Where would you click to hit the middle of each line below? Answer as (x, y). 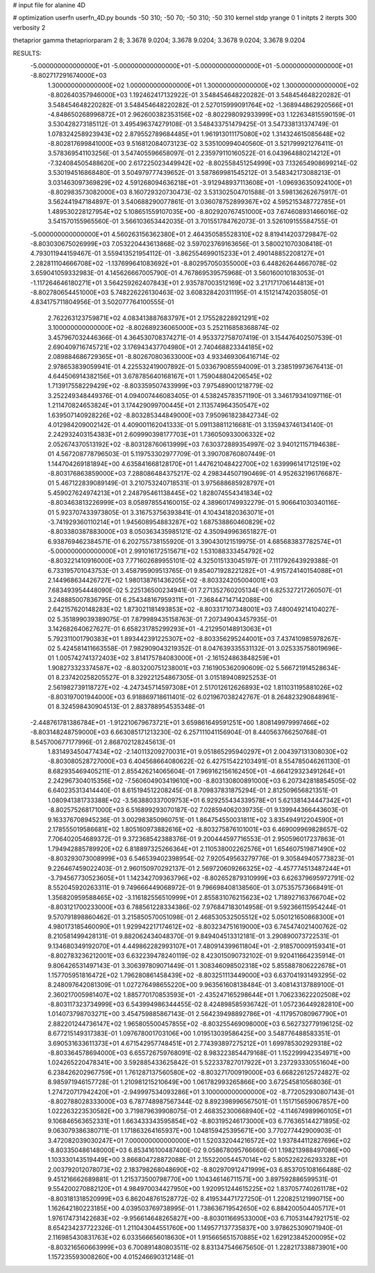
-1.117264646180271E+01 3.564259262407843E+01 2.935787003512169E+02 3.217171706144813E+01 (177, 283)
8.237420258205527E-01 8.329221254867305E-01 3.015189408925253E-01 (166, 678)
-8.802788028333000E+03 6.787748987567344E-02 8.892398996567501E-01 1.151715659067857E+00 (198, 1101)
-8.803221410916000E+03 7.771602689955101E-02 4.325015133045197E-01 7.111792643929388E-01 (193, 561)
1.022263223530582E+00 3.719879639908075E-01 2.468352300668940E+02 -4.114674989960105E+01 (200, 1111)
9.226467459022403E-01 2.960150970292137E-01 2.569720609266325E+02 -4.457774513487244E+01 (199, 868)
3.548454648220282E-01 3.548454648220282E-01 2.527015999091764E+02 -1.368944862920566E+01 (200, 105)
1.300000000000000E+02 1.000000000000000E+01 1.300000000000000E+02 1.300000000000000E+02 (203, 85)
